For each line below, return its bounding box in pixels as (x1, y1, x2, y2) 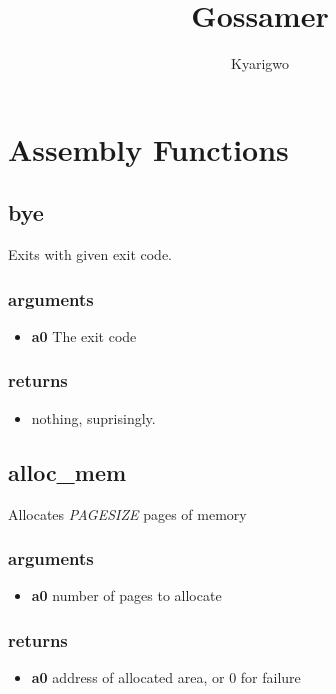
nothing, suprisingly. (31, 407, 156, 428)
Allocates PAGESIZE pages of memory (8, 503, 247, 524)
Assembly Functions (8, 128, 289, 169)
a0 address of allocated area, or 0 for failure (31, 667, 301, 688)
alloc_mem (8, 456, 127, 487)
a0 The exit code (31, 325, 137, 346)
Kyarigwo (231, 53, 289, 74)
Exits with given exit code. (8, 244, 172, 265)
